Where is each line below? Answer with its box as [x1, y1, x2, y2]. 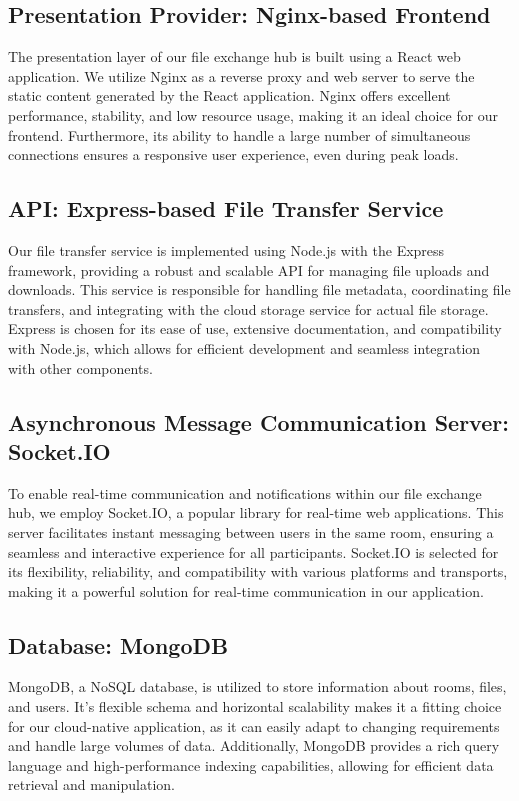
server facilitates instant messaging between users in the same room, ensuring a [8, 521, 494, 542]
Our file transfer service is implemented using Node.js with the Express [8, 239, 445, 260]
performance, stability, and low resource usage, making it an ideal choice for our [8, 104, 499, 125]
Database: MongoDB [8, 629, 229, 660]
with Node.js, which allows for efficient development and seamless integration [8, 337, 481, 358]
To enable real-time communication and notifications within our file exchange [8, 482, 482, 503]
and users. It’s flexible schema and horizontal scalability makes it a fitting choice [8, 696, 502, 717]
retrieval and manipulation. [8, 774, 175, 795]
